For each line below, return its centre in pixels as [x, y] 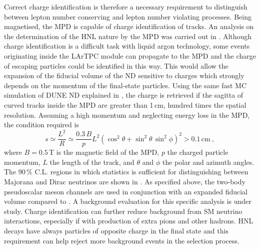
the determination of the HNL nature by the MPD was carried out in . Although [128, 36]
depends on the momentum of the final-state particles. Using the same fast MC [125, 85]
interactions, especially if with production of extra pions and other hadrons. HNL [129, 221]
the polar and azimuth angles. [208, 162]
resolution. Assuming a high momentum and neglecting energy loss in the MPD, [127, 114]
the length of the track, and [92, 162]
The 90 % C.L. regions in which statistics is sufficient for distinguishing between [126, 172]
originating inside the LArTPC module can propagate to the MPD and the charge [130, 55]
